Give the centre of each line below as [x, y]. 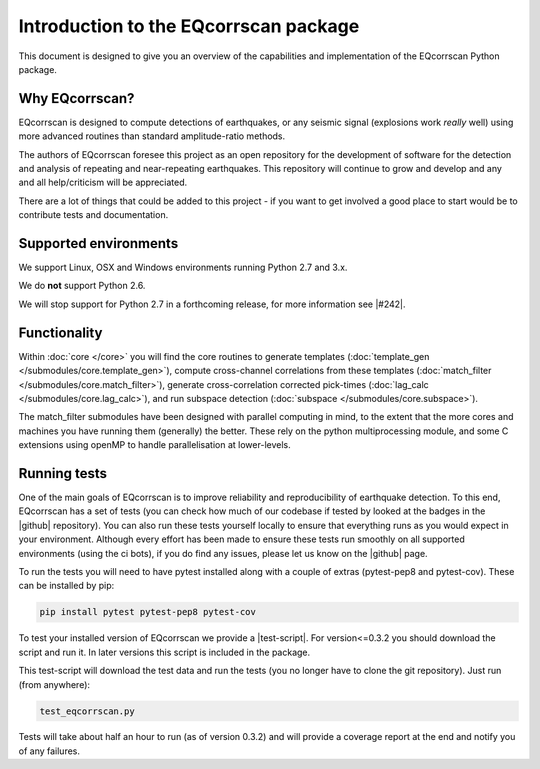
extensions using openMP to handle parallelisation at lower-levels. [154, 445]
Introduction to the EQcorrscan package [189, 26]
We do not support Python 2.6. [82, 286]
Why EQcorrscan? [76, 98]
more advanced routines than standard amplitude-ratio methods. [152, 136]
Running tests [63, 473]
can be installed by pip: [66, 586]
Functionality [60, 332]
